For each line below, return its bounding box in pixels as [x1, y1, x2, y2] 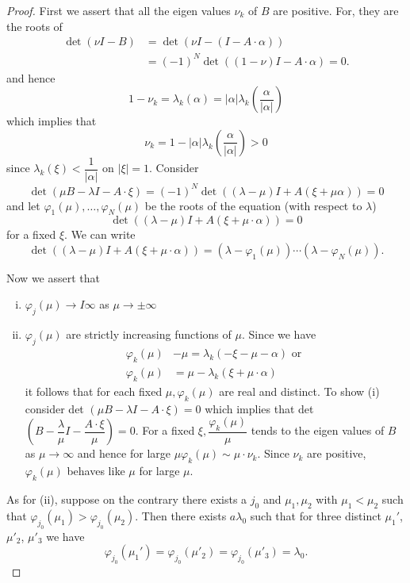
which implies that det [205, 400, 314, 416]
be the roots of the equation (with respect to [144, 197, 362, 213]
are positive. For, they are [273, 2, 399, 18]
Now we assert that [6, 269, 100, 286]
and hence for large [77, 445, 171, 462]
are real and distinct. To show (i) [219, 382, 380, 399]
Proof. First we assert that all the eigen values [6, 2, 231, 18]
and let [6, 197, 40, 213]
